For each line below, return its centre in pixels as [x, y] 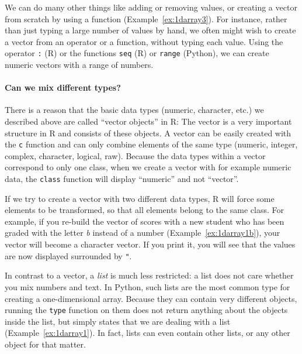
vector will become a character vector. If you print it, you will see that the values [150, 244]
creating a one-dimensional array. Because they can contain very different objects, [151, 298]
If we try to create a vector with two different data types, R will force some [140, 198]
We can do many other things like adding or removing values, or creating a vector [151, 7]
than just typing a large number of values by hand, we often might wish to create [150, 30]
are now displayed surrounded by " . [68, 255]
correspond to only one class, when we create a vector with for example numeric [148, 167]
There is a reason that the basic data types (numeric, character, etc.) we [134, 110]
